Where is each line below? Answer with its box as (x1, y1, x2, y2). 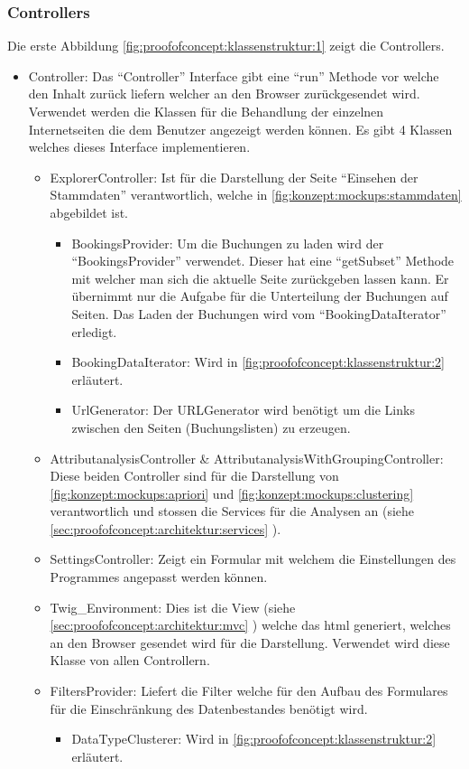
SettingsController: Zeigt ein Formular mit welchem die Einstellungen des (50, 549, 456, 568)
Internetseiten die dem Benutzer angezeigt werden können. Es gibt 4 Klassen (28, 119, 453, 138)
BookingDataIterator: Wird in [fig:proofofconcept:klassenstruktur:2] (71, 352, 445, 371)
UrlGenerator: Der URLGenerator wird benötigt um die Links (71, 400, 415, 419)
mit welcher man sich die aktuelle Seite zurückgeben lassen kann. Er (71, 268, 449, 287)
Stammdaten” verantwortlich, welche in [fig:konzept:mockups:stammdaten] (50, 185, 462, 204)
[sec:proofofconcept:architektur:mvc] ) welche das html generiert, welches (50, 615, 451, 634)
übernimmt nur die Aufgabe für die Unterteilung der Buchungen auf (71, 286, 448, 305)
